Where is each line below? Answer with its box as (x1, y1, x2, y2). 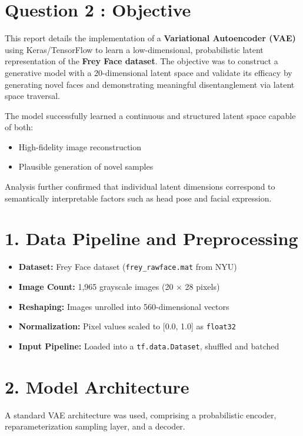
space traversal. (5, 90, 60, 102)
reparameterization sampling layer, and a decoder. (5, 420, 185, 432)
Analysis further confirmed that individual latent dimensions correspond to (5, 180, 275, 193)
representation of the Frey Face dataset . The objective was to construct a (5, 55, 278, 67)
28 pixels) (185, 280, 220, 293)
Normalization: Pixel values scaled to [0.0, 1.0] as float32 (18, 320, 236, 332)
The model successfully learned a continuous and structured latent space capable (5, 109, 296, 121)
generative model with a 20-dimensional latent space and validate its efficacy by (5, 66, 292, 78)
